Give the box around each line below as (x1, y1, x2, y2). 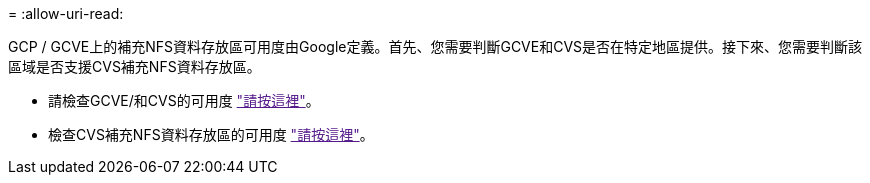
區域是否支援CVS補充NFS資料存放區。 (8, 58, 261, 75)
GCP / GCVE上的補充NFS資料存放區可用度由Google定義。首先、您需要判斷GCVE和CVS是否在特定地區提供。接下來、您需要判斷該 (8, 38, 863, 55)
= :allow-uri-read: (8, 5, 124, 22)
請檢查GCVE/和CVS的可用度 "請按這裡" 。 (48, 92, 320, 109)
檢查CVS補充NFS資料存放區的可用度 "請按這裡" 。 (48, 126, 374, 143)
